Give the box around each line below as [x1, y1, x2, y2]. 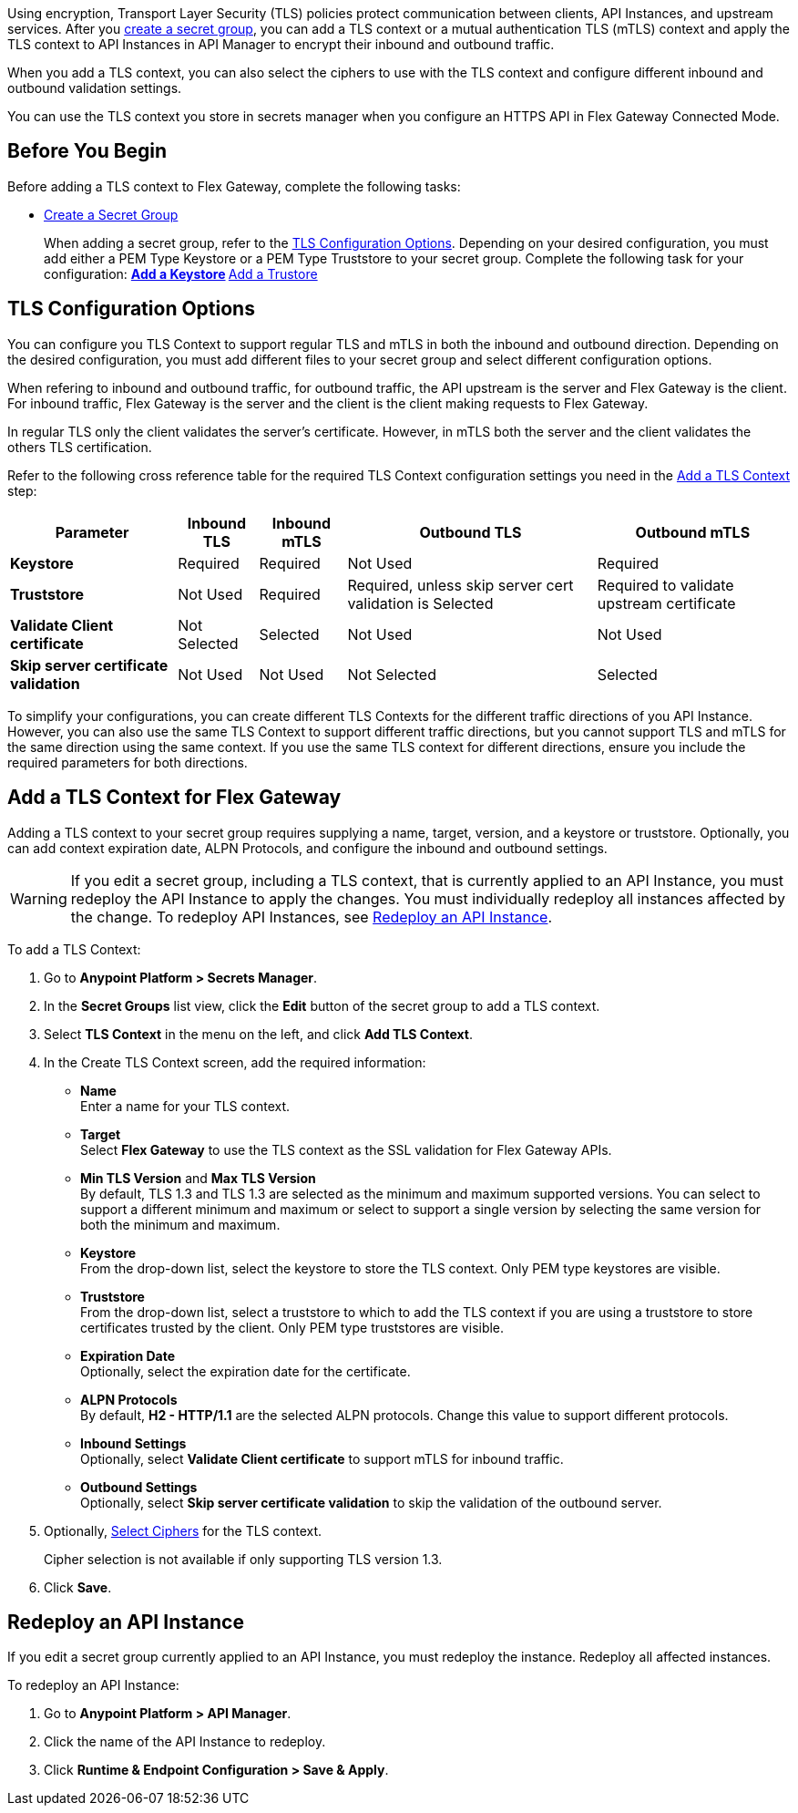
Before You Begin [7, 139, 168, 163]
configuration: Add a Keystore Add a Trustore [44, 265, 318, 282]
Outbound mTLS [635, 522, 751, 541]
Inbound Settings [80, 1435, 187, 1451]
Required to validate [597, 575, 734, 594]
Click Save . [44, 1579, 112, 1595]
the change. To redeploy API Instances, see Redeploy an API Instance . [70, 907, 553, 926]
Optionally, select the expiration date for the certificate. [80, 1363, 411, 1379]
